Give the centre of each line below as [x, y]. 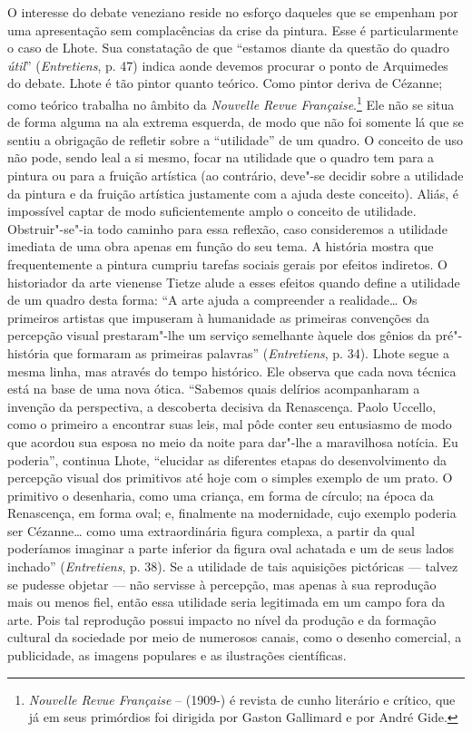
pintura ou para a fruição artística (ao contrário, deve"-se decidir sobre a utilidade [236, 175]
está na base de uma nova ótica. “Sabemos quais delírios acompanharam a [214, 389]
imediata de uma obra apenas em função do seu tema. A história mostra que [221, 246]
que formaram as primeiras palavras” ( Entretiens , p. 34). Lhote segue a [251, 352]
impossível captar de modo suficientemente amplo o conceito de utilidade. [212, 211]
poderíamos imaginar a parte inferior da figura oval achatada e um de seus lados [231, 548]
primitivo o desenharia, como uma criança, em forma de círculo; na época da [221, 495]
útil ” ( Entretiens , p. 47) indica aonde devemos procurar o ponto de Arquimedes [228, 65]
